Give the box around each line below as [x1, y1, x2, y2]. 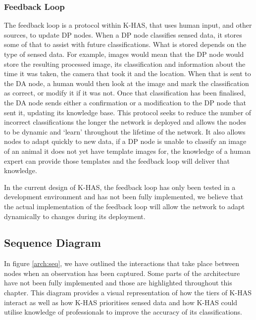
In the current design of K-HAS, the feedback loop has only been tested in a [4, 182, 236, 192]
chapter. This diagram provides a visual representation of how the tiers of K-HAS [4, 287, 252, 298]
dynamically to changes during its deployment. [4, 211, 146, 221]
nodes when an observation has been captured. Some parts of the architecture [4, 268, 240, 278]
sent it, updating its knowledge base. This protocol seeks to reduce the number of [4, 107, 252, 117]
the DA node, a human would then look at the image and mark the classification [4, 78, 249, 88]
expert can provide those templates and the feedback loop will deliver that [4, 155, 230, 166]
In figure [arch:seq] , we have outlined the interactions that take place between [4, 258, 240, 269]
